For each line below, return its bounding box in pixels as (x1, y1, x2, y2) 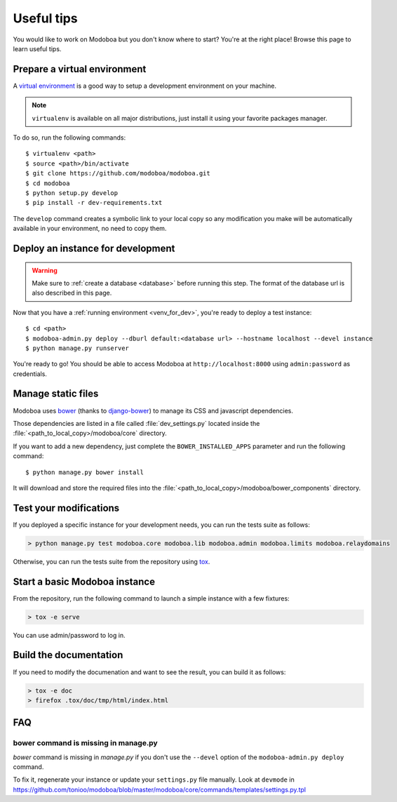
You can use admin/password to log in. (13, 631, 126, 639)
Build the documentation (13, 649, 123, 661)
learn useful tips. (13, 44, 62, 53)
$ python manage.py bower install (25, 468, 144, 476)
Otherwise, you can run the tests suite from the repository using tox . (13, 557, 210, 566)
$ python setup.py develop (25, 189, 119, 196)
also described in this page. (32, 288, 112, 298)
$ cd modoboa (25, 179, 70, 187)
